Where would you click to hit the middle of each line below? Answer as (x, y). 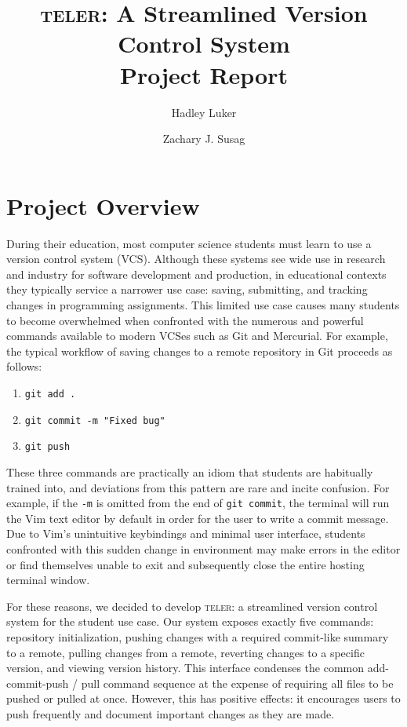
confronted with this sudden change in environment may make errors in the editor (203, 548)
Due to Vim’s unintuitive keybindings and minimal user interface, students (186, 533)
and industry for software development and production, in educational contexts (196, 274)
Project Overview (103, 205)
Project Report (203, 74)
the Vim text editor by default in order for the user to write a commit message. (198, 518)
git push (47, 447)
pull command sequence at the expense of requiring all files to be (237, 683)
